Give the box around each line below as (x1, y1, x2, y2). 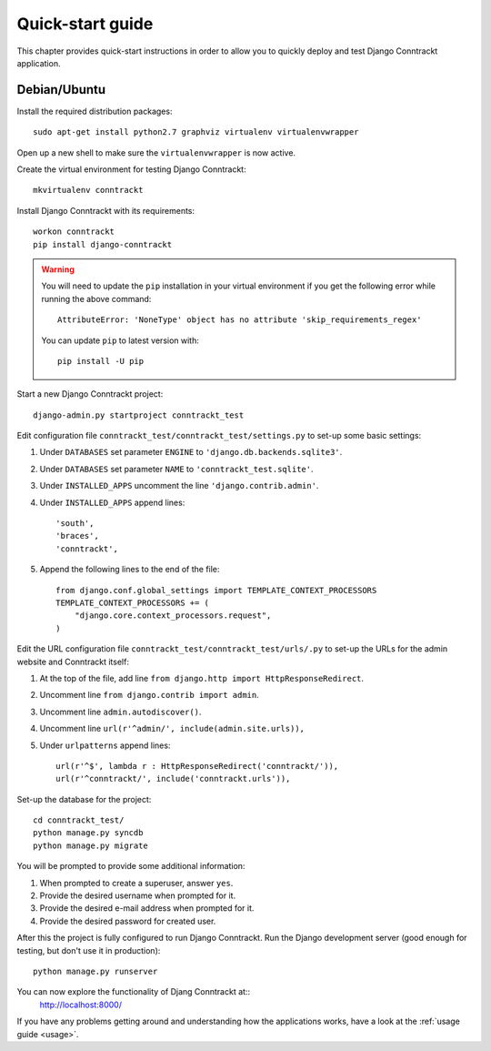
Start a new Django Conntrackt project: (16, 389, 164, 399)
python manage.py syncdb (33, 828, 144, 838)
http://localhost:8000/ (39, 999, 123, 1010)
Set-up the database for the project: (16, 793, 152, 804)
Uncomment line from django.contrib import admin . (39, 690, 259, 701)
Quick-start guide (16, 14, 154, 34)
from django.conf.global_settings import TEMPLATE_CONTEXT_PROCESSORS (55, 585, 377, 595)
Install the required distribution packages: (16, 106, 173, 116)
